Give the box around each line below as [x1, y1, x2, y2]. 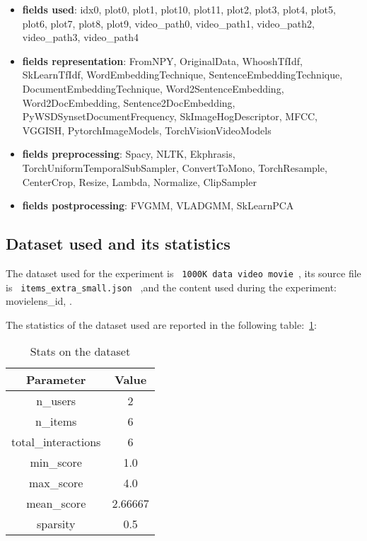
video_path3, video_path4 [22, 30, 139, 45]
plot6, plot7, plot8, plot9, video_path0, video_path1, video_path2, [22, 16, 315, 30]
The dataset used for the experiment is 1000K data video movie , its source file [6, 265, 361, 280]
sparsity [36, 516, 76, 533]
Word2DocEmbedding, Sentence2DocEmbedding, [22, 95, 235, 110]
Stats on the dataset [30, 343, 131, 360]
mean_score [26, 495, 86, 512]
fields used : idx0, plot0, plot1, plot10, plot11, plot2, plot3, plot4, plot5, [22, 2, 336, 16]
